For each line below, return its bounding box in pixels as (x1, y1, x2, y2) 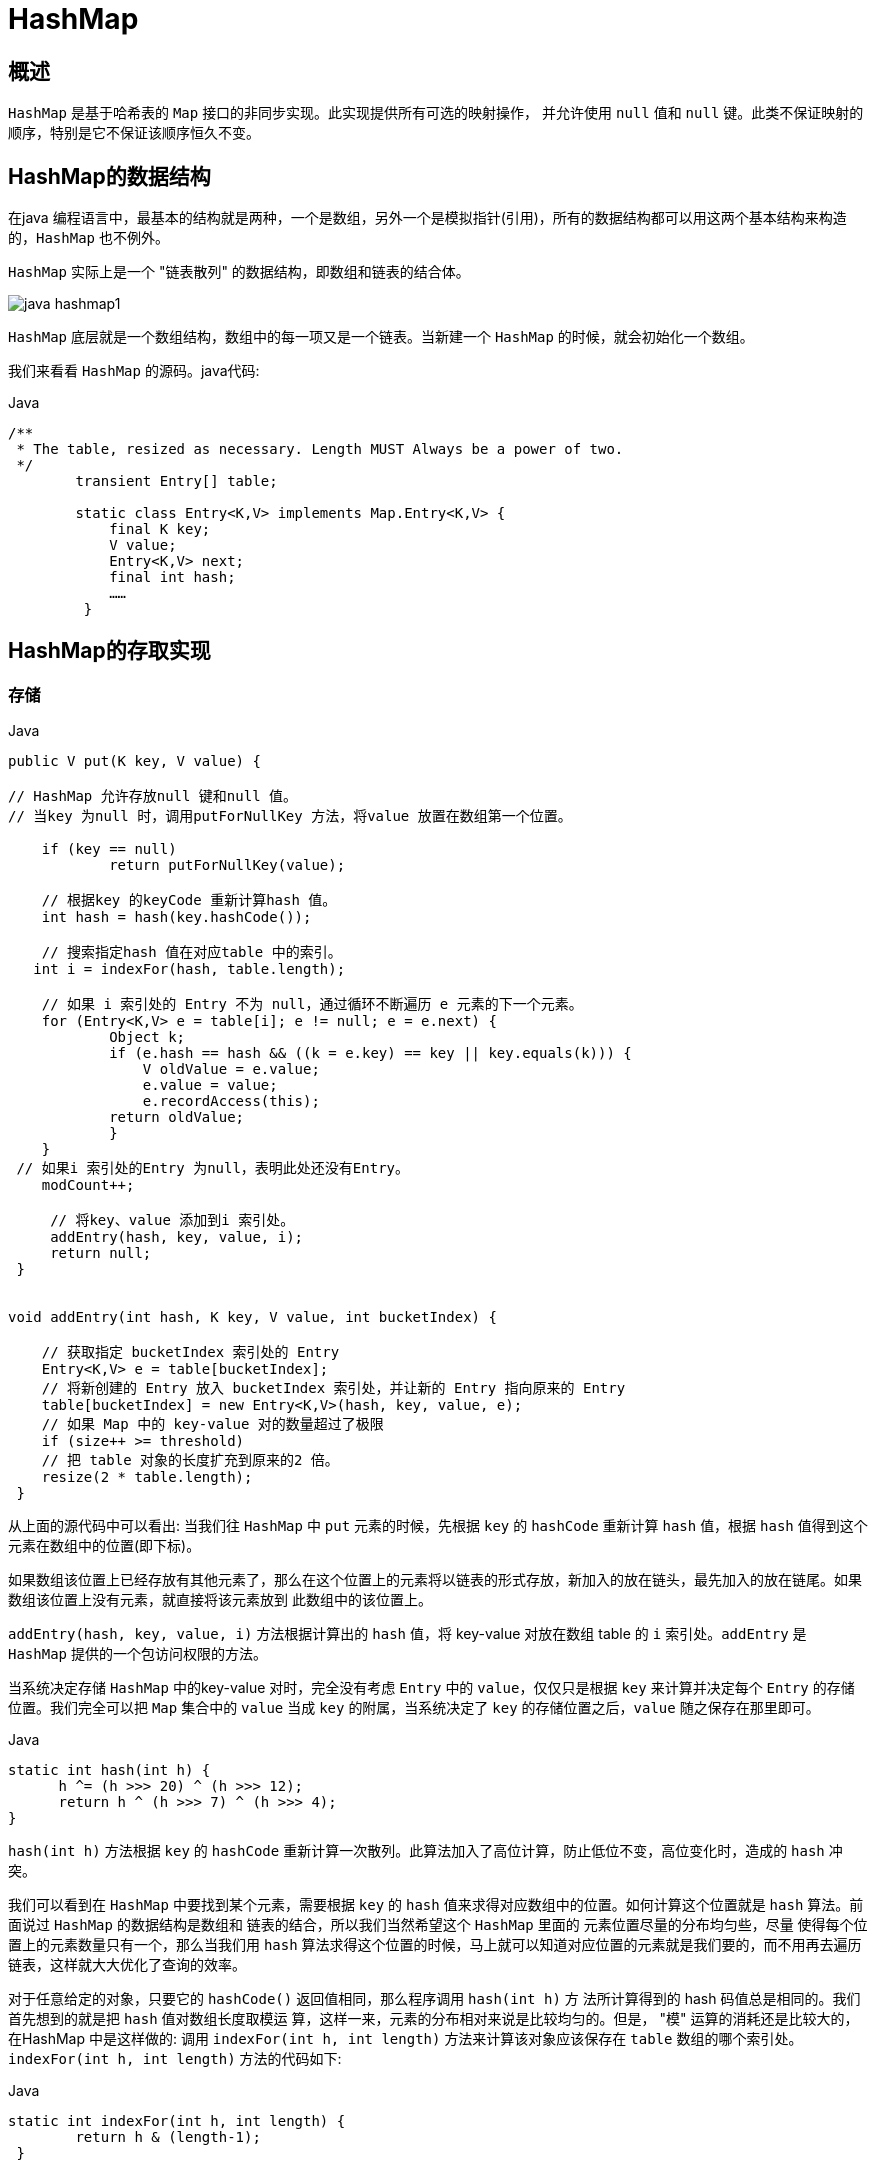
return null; (50, 1245, 152, 1262)
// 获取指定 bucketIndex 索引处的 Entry (41, 1344, 340, 1361)
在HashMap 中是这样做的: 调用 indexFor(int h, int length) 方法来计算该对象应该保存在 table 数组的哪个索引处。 (8, 2030, 803, 2048)
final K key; (109, 521, 211, 538)
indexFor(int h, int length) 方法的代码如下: (8, 2050, 342, 2068)
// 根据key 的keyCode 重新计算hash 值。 (41, 892, 337, 909)
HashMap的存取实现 (8, 638, 211, 664)
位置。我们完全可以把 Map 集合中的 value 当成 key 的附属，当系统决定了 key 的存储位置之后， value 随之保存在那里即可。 (8, 1699, 820, 1717)
